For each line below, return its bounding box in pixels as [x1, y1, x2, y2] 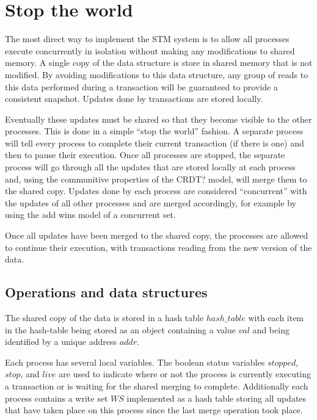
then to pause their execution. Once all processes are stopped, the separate [5, 148, 285, 161]
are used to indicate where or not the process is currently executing [59, 367, 312, 380]
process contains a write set [5, 391, 108, 404]
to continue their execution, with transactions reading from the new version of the [5, 241, 312, 253]
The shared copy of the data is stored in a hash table [5, 311, 204, 324]
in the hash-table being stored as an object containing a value [5, 323, 236, 336]
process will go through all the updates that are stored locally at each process [5, 161, 296, 173]
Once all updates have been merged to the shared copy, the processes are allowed [5, 229, 308, 242]
